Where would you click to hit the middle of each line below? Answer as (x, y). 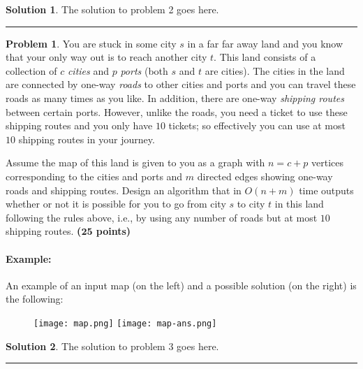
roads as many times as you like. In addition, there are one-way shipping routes (175, 97)
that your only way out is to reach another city (106, 57)
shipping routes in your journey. (87, 139)
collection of (31, 70)
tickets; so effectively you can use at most (257, 125)
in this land (299, 204)
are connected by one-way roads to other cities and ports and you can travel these (181, 84)
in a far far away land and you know (265, 43)
